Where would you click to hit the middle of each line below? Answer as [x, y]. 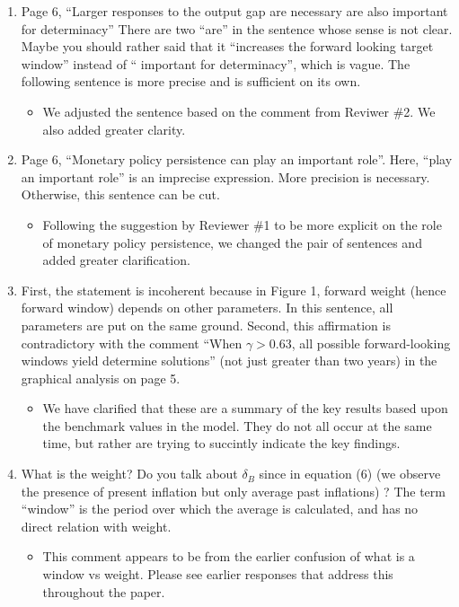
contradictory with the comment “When [132, 343]
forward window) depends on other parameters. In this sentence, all [207, 308]
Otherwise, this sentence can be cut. [120, 194]
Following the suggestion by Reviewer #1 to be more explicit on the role [242, 224]
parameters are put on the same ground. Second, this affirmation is [206, 325]
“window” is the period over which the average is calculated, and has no [220, 509]
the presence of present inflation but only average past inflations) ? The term [233, 491]
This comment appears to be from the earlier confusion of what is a [229, 556]
